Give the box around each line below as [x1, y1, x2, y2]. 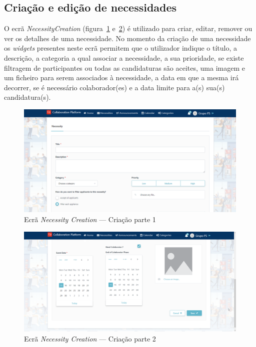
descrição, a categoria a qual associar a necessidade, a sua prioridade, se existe [4, 52, 244, 63]
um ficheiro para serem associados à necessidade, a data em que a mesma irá [4, 72, 239, 83]
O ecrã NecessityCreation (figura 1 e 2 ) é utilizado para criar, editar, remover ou [4, 23, 252, 34]
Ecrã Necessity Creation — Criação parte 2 [24, 333, 156, 343]
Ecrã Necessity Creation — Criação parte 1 [24, 214, 156, 224]
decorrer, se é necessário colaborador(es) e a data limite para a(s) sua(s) [4, 82, 225, 92]
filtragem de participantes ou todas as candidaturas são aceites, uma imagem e [4, 62, 245, 73]
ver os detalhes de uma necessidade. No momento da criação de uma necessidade [4, 33, 251, 43]
